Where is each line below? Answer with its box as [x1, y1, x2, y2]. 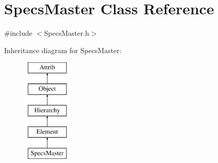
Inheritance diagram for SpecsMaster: [4, 44, 122, 55]
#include [4, 28, 33, 38]
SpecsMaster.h [44, 28, 89, 38]
